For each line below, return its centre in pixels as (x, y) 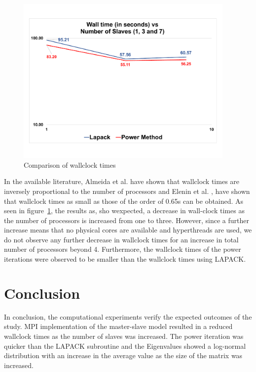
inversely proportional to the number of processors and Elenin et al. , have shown (127, 191)
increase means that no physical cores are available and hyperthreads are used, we (128, 230)
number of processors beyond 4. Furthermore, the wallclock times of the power (123, 249)
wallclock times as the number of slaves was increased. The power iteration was (124, 336)
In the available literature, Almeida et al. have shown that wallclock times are (122, 181)
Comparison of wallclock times (70, 164)
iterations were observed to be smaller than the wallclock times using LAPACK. (125, 259)
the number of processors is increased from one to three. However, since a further (127, 220)
